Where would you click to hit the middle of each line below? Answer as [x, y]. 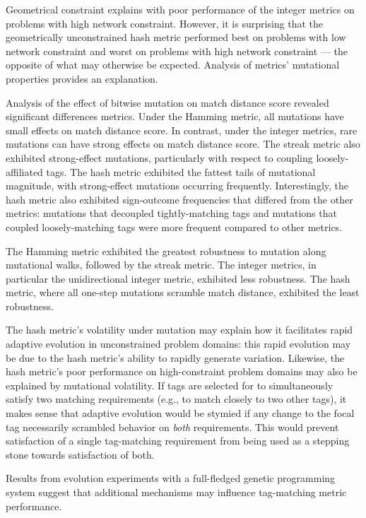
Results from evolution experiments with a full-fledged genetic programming [171, 478]
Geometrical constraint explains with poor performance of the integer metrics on [180, 9]
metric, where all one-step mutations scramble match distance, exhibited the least [183, 292]
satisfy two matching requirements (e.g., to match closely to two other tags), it [176, 399]
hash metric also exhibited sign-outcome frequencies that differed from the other [179, 199]
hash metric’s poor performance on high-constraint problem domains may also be [182, 371]
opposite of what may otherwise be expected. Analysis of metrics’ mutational [173, 65]
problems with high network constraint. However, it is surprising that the [165, 23]
